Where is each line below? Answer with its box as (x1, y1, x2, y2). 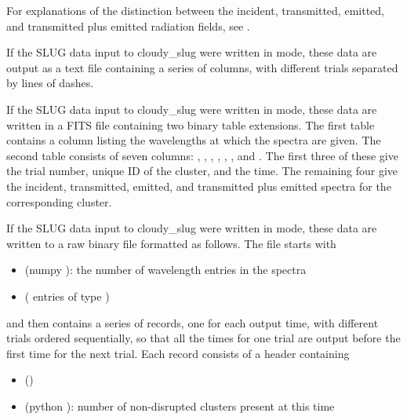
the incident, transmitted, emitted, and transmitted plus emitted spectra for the (6, 177, 391, 194)
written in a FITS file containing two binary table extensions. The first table (6, 116, 375, 133)
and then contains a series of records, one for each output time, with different (6, 314, 379, 331)
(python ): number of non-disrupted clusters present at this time (24, 397, 335, 414)
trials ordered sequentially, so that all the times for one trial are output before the (6, 330, 401, 346)
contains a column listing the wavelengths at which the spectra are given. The (6, 132, 381, 148)
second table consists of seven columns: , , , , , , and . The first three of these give (6, 147, 398, 163)
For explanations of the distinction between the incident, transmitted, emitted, (6, 2, 384, 18)
